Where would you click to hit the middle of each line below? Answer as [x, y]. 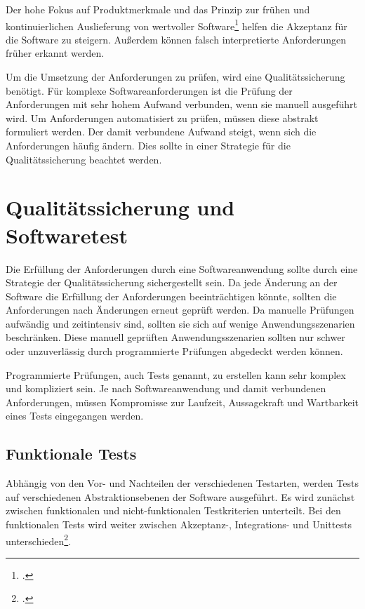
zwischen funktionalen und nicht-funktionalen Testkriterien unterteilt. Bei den [173, 510]
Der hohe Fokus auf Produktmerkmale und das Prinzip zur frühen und [158, 9]
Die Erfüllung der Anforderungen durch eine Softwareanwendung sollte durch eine [182, 268]
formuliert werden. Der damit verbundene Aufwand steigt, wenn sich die [161, 132]
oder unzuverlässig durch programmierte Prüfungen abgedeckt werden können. [174, 351]
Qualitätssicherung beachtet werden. [84, 159]
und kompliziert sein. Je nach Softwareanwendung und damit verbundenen [166, 388]
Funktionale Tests [71, 454]
